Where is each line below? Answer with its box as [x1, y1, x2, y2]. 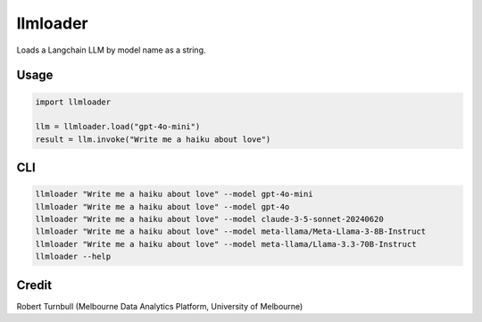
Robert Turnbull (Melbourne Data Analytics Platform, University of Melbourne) [16, 301, 303, 311]
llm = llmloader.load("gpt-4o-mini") [35, 121, 201, 132]
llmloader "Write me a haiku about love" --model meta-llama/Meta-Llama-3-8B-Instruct [35, 227, 427, 236]
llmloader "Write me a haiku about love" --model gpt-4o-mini [35, 189, 313, 200]
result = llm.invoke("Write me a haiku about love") [35, 134, 271, 144]
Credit [16, 277, 53, 293]
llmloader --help [35, 252, 112, 262]
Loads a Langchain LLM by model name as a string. [16, 45, 206, 55]
